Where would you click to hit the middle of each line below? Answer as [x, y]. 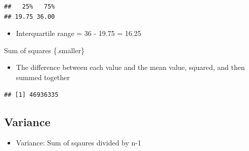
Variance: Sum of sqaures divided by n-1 [78, 143]
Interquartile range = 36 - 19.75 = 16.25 [78, 33]
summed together [43, 77]
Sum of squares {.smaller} [44, 50]
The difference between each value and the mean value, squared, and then [130, 67]
